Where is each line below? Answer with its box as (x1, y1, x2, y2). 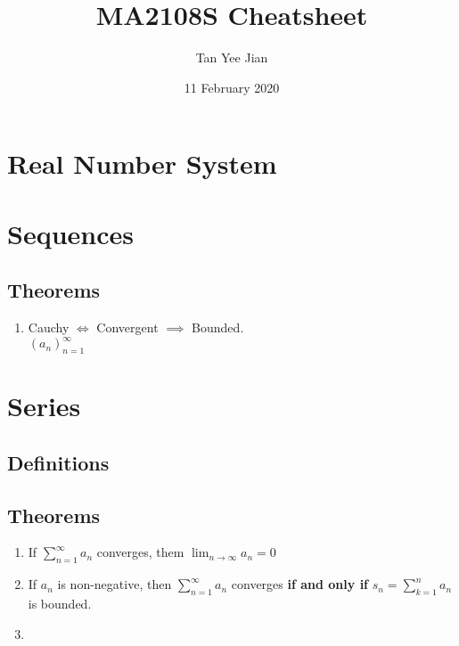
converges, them (96, 543, 184, 561)
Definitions (7, 448, 110, 476)
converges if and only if (231, 575, 369, 593)
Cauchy (28, 318, 70, 337)
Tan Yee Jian (195, 48, 268, 67)
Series (7, 388, 81, 424)
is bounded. (28, 593, 92, 612)
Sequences (7, 215, 134, 251)
